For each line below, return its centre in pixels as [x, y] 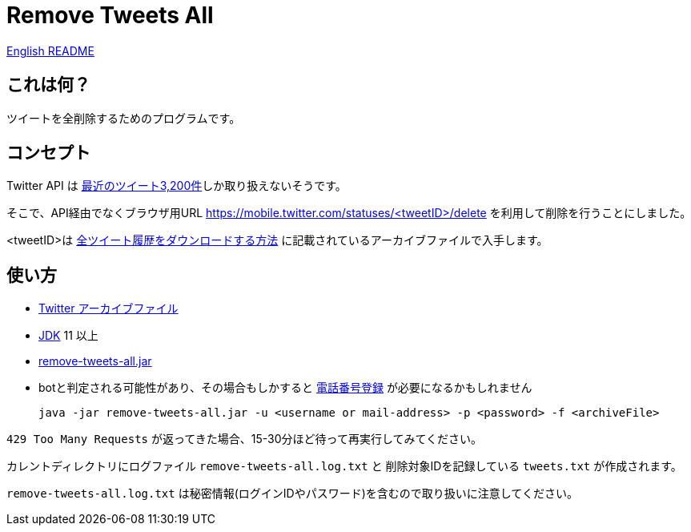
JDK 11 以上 [68, 336]
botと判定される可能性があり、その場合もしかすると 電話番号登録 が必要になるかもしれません [285, 388]
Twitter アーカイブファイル [108, 308]
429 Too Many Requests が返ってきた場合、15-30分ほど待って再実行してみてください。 [245, 439]
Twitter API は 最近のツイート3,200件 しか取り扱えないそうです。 [177, 186]
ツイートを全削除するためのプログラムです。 [124, 118]
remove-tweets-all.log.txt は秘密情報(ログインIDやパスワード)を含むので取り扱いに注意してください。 [292, 494]
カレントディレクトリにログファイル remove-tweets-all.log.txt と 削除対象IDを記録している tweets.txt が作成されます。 [344, 466]
